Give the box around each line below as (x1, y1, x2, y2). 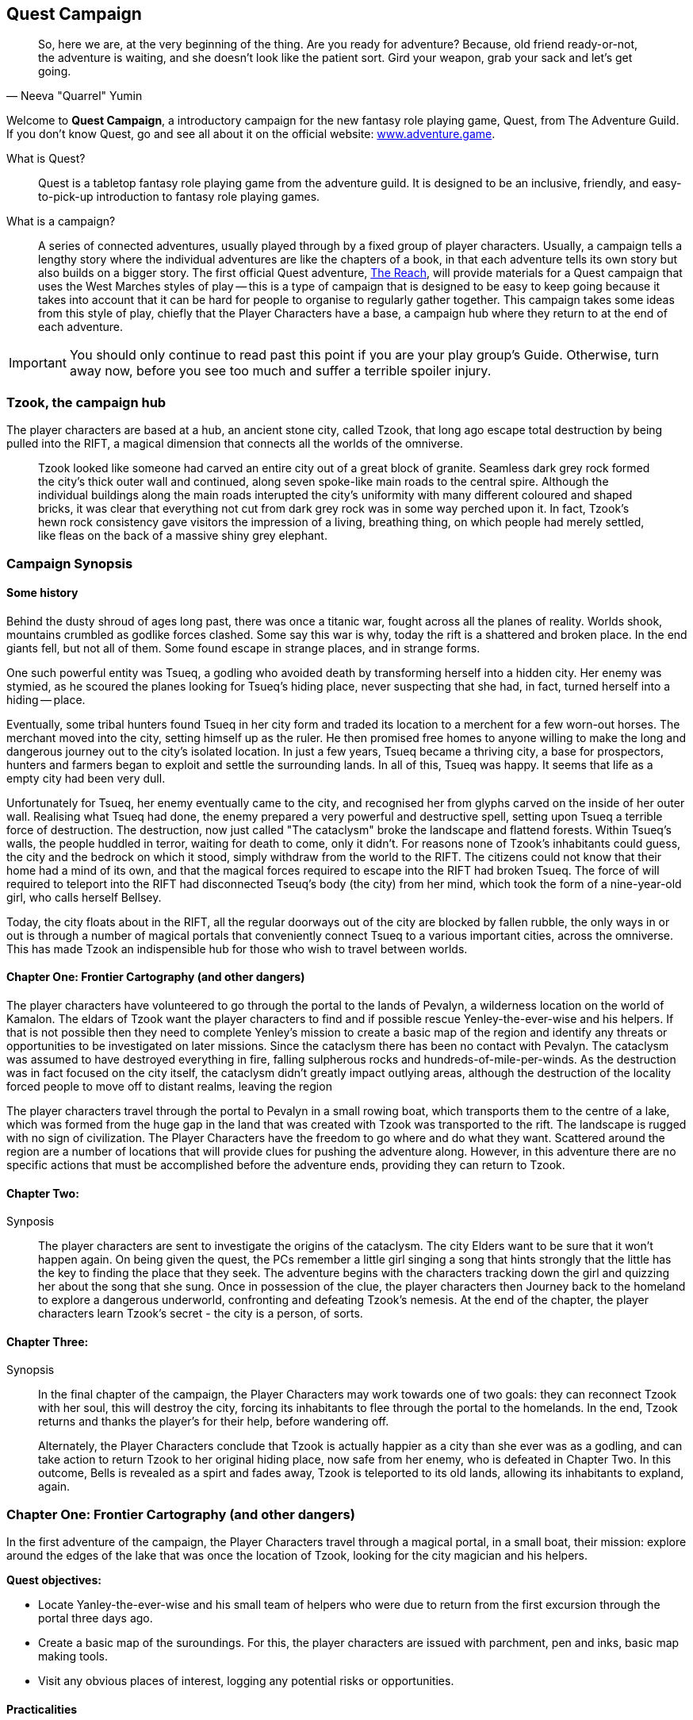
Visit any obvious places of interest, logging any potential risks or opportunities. (38, 1674, 454, 1688)
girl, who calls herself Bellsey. (6, 890, 162, 904)
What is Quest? (6, 152, 86, 166)
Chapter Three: (6, 1334, 89, 1349)
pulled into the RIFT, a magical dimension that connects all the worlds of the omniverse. (6, 437, 463, 451)
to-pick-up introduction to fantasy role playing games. (38, 190, 320, 204)
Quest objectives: (6, 1573, 101, 1587)
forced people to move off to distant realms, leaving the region (6, 1079, 332, 1093)
